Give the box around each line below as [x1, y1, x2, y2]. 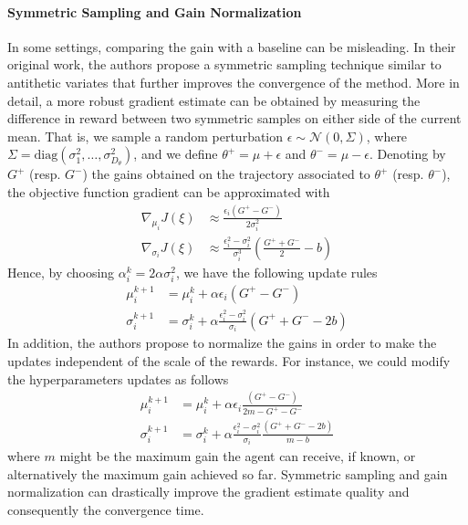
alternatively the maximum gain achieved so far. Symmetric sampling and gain [7, 464, 448, 483]
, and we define [133, 144, 218, 163]
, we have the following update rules [175, 262, 378, 281]
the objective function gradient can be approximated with [7, 182, 330, 201]
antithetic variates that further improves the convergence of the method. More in [7, 72, 460, 91]
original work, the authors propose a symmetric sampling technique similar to [7, 55, 442, 74]
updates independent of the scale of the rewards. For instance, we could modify [7, 351, 451, 370]
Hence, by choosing [7, 262, 115, 281]
